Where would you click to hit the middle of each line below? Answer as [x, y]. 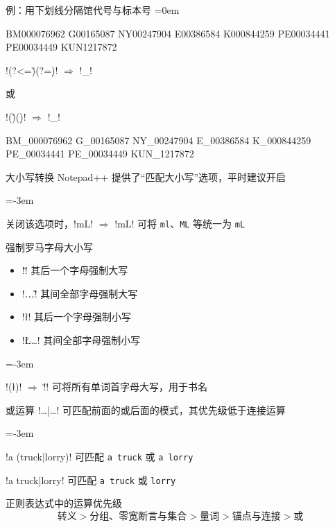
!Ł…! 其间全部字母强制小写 [81, 339]
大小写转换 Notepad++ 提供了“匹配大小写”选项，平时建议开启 [146, 176]
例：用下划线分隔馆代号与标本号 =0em [93, 10]
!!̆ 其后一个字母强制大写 [75, 270]
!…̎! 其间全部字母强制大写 [80, 293]
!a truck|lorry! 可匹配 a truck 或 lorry [91, 480]
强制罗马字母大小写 [49, 247]
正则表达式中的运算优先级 [64, 503]
